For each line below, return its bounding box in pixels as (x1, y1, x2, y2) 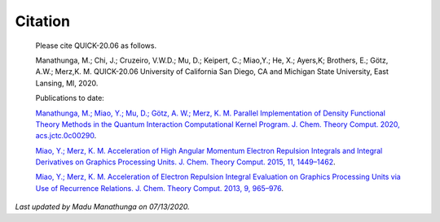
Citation (15, 12, 71, 30)
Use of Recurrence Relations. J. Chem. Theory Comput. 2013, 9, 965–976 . (35, 183, 284, 193)
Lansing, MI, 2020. (35, 78, 99, 88)
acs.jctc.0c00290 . (35, 131, 97, 141)
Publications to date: (35, 94, 105, 103)
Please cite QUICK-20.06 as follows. (35, 41, 157, 50)
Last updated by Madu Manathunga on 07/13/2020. (15, 202, 191, 211)
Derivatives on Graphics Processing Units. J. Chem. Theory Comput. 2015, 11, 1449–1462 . (35, 157, 336, 167)
